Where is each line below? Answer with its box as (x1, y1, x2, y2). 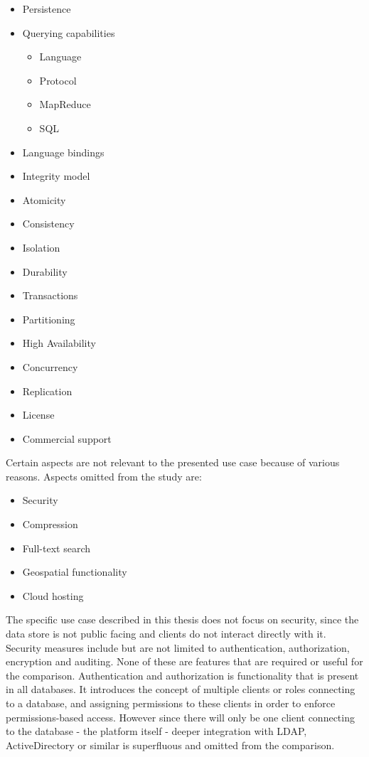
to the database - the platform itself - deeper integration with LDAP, (6, 724, 307, 739)
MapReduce (39, 97, 91, 112)
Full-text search (22, 540, 90, 555)
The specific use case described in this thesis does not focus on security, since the (6, 612, 359, 627)
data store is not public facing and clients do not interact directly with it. (6, 626, 326, 641)
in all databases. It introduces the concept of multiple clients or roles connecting (6, 682, 355, 697)
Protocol (39, 73, 77, 87)
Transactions (22, 288, 78, 303)
